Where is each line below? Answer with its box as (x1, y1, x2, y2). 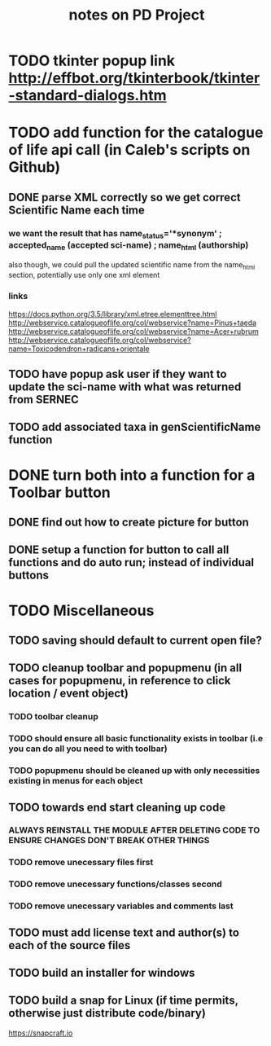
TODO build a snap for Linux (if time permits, (8, 994, 238, 1008)
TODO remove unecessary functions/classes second (8, 878, 222, 890)
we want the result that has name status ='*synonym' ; (8, 227, 222, 240)
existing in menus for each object (8, 776, 143, 787)
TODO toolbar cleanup (8, 711, 99, 723)
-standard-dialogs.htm (8, 86, 167, 105)
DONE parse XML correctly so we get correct (8, 190, 242, 204)
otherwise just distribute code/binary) (8, 1006, 206, 1020)
